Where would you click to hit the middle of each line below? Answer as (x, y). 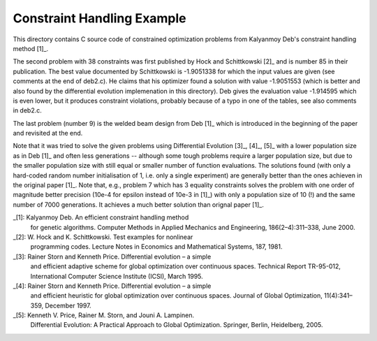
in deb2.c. (27, 110)
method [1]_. (31, 48)
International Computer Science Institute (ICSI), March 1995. (117, 276)
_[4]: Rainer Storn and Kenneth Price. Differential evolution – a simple (112, 286)
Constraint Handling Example (99, 18)
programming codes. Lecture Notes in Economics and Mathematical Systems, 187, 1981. (156, 247)
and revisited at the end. (48, 133)
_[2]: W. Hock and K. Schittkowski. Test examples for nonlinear (103, 237)
